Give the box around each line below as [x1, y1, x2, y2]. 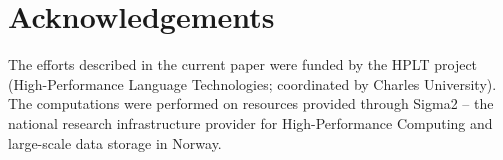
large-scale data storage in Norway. [8, 132, 222, 153]
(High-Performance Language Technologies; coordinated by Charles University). [8, 73, 497, 94]
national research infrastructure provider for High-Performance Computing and [8, 112, 493, 133]
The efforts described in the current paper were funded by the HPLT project [8, 54, 478, 75]
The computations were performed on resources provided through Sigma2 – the [8, 93, 494, 114]
